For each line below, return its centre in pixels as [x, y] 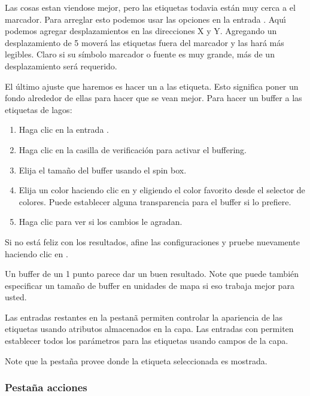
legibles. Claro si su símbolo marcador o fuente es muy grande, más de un [140, 54]
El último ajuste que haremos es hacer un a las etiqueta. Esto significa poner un [152, 86]
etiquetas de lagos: [39, 109]
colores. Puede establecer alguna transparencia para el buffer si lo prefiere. [155, 201]
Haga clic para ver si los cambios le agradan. [101, 222]
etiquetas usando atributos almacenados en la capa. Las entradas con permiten [149, 329]
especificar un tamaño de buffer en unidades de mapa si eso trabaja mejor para [150, 285]
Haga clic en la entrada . [64, 130]
